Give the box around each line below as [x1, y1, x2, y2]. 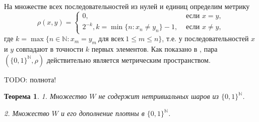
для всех [98, 36, 124, 43]
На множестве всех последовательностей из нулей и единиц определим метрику [4, 1, 250, 11]
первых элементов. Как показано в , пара [91, 44, 218, 54]
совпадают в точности [16, 44, 84, 54]
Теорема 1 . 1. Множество [4, 91, 87, 101]
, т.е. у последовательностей [162, 33, 249, 44]
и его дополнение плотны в [61, 108, 145, 118]
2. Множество [4, 108, 49, 118]
